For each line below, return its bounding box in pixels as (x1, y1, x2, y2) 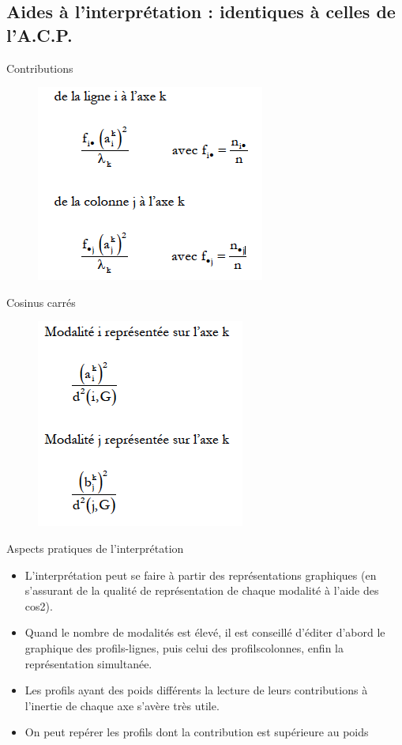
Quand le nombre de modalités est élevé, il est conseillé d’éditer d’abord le (24, 624, 385, 641)
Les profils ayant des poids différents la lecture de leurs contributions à (24, 682, 368, 698)
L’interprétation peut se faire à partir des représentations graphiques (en (24, 566, 377, 583)
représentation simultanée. (24, 655, 152, 671)
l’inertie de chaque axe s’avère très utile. (24, 697, 220, 713)
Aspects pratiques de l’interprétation (6, 539, 184, 556)
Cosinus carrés (6, 293, 76, 310)
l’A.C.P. (6, 22, 73, 47)
